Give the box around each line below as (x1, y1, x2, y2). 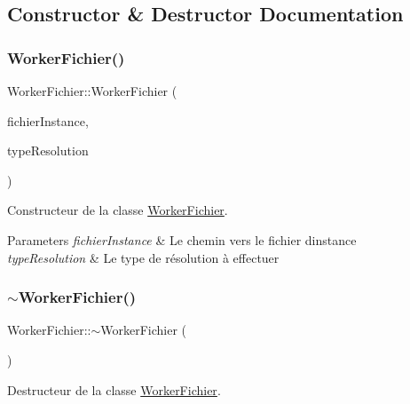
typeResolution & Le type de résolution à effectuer (7, 248, 280, 266)
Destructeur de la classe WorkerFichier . (7, 380, 221, 399)
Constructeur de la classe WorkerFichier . (7, 201, 228, 219)
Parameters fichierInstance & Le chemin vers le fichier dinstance (7, 230, 357, 249)
